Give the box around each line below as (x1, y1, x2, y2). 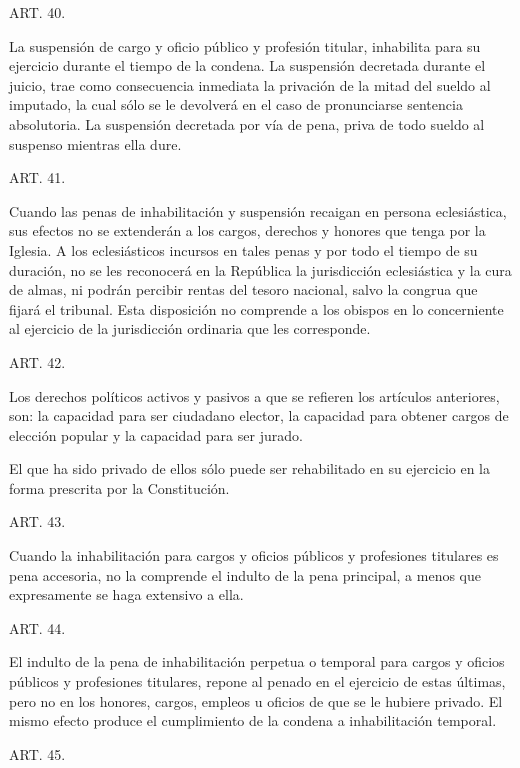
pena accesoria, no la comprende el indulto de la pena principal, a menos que (9, 564, 481, 585)
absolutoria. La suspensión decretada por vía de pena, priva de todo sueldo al (9, 113, 485, 134)
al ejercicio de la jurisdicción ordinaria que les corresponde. (9, 318, 371, 339)
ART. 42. (9, 351, 66, 372)
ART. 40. (9, 2, 66, 22)
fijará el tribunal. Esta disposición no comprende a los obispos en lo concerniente (9, 298, 504, 319)
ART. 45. (9, 743, 66, 764)
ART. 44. (9, 617, 66, 638)
